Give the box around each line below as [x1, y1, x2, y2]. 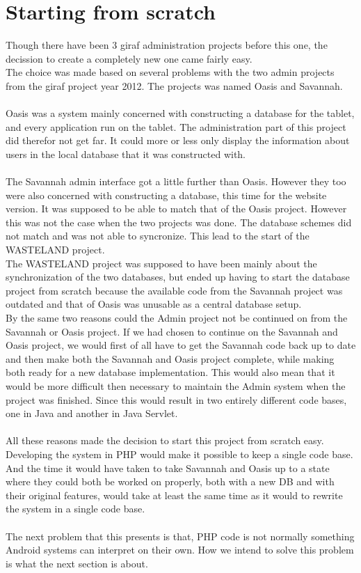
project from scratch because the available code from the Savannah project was [6, 283, 343, 297]
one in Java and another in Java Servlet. [6, 406, 178, 421]
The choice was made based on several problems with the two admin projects [6, 65, 335, 79]
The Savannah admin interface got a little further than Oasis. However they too [6, 174, 346, 189]
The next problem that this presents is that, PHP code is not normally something [6, 528, 355, 543]
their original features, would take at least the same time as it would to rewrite [6, 487, 343, 502]
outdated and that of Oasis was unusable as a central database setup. [6, 297, 302, 311]
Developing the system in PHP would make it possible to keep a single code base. [6, 446, 353, 461]
